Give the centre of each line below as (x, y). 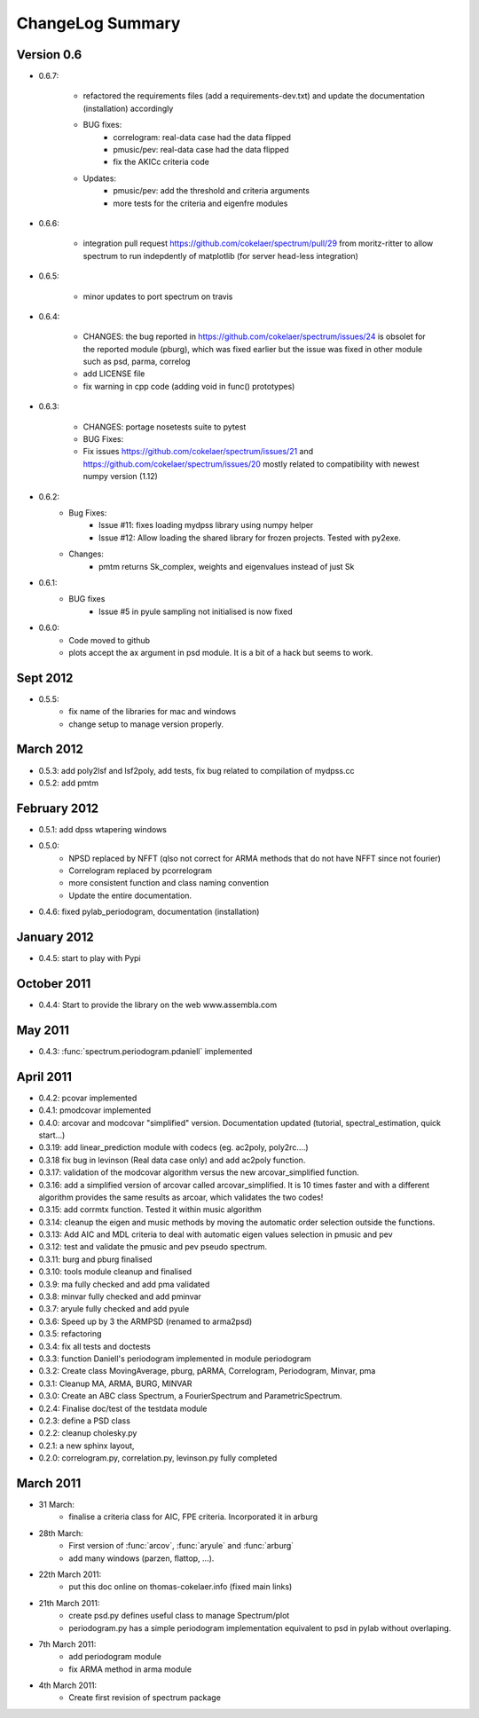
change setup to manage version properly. (146, 724)
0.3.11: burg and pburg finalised (95, 1259)
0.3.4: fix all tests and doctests (94, 1346)
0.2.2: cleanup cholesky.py (88, 1433)
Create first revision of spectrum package (145, 1698)
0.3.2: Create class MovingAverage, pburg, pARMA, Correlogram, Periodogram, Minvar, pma (207, 1371)
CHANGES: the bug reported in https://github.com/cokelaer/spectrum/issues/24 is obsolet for (254, 336)
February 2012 (58, 808)
